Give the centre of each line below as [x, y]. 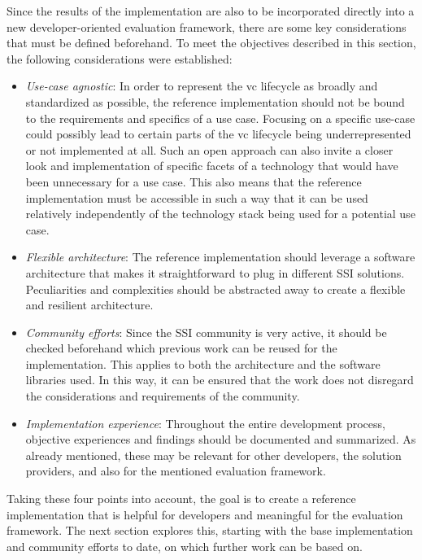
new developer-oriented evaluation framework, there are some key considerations [207, 26]
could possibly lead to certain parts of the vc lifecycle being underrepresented [218, 134]
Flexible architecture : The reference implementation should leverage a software [220, 257]
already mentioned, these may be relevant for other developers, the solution [213, 455]
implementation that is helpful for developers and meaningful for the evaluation [205, 514]
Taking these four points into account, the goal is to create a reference [181, 499]
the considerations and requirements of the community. [163, 396]
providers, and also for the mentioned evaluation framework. [176, 471]
